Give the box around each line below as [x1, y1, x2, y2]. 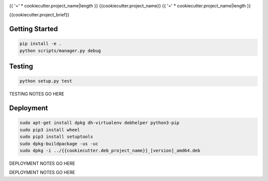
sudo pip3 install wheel [19, 127, 80, 133]
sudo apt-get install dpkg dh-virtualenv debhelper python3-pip [19, 120, 180, 126]
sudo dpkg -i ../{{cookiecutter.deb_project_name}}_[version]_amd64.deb [19, 147, 201, 153]
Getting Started [9, 25, 58, 33]
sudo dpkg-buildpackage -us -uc [19, 141, 99, 146]
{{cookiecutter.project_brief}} [9, 12, 69, 18]
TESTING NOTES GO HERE [9, 91, 65, 97]
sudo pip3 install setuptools [19, 134, 93, 139]
